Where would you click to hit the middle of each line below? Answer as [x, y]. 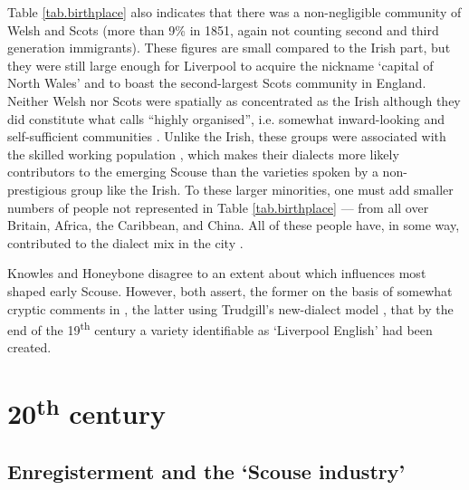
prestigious [37, 189]
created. [29, 347]
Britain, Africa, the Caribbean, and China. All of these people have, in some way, [234, 225]
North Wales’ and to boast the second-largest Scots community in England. [217, 83]
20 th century [87, 412]
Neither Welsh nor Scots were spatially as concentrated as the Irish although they [234, 100]
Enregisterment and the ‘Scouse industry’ [206, 471]
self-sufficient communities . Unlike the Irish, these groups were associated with [227, 136]
